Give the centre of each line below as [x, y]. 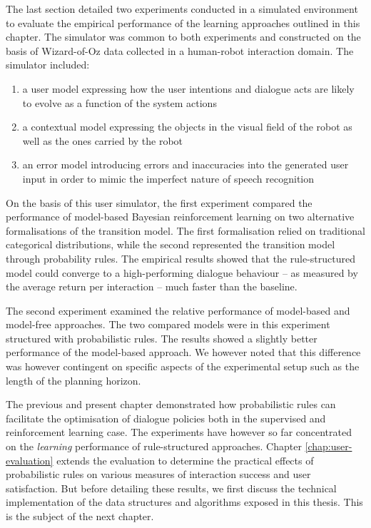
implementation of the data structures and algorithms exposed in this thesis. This [184, 502]
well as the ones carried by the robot [103, 140]
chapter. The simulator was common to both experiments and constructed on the [183, 37]
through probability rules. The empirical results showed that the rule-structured [181, 258]
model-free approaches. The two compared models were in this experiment [168, 324]
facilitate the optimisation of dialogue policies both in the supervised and [166, 418]
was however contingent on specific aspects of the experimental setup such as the [183, 366]
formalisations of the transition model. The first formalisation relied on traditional [185, 230]
